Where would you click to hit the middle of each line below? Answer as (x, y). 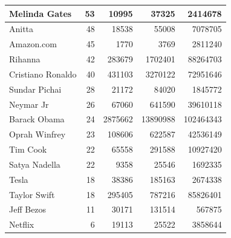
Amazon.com (33, 44)
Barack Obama (37, 119)
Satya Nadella (35, 164)
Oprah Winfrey (37, 134)
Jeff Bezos (28, 209)
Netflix (22, 224)
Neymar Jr (29, 104)
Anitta (21, 29)
